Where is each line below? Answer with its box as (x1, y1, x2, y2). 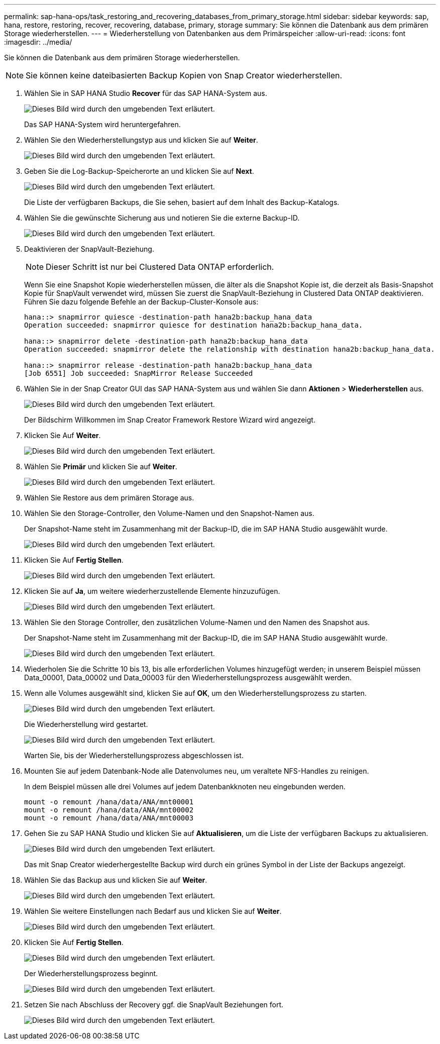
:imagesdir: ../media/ (4, 38, 72, 46)
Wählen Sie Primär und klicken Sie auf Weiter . (24, 462, 177, 471)
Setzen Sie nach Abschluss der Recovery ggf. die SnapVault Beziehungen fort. (24, 1000, 284, 1009)
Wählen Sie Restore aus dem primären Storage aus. (24, 493, 194, 502)
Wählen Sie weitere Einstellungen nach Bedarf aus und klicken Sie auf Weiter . (24, 907, 282, 915)
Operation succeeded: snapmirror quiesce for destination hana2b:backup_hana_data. (24, 321, 363, 329)
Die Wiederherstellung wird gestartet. (24, 720, 148, 728)
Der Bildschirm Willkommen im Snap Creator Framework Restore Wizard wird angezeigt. (24, 415, 315, 424)
